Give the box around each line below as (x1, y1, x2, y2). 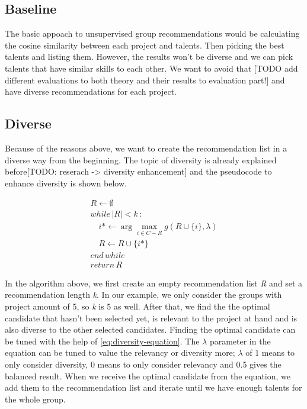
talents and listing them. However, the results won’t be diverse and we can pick (5, 50, 293, 63)
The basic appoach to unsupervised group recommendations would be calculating (5, 27, 300, 40)
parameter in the (209, 334, 271, 347)
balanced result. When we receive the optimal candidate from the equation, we (5, 369, 291, 382)
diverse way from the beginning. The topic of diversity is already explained (5, 153, 277, 166)
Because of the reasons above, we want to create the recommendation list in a (5, 141, 287, 154)
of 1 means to (245, 346, 295, 359)
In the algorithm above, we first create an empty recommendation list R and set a (5, 276, 303, 289)
